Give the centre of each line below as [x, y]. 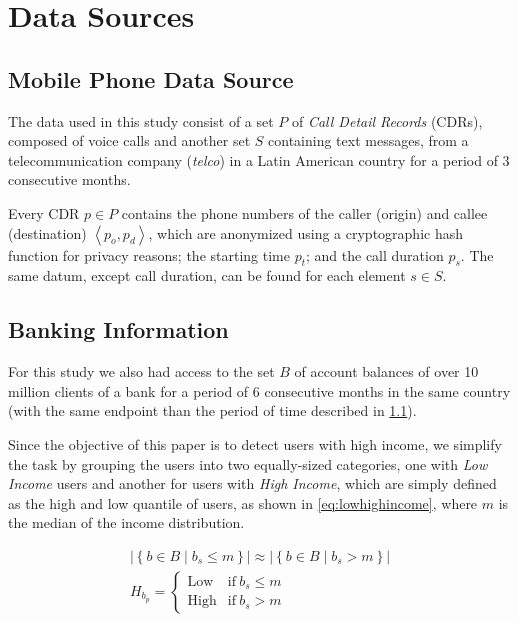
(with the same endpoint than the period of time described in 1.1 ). [212, 410]
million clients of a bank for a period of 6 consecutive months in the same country [259, 390]
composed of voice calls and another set [129, 140]
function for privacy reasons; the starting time [149, 254]
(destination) [47, 232]
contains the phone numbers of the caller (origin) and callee [304, 212]
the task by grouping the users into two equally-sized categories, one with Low [248, 463]
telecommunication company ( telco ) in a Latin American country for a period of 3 [259, 159]
